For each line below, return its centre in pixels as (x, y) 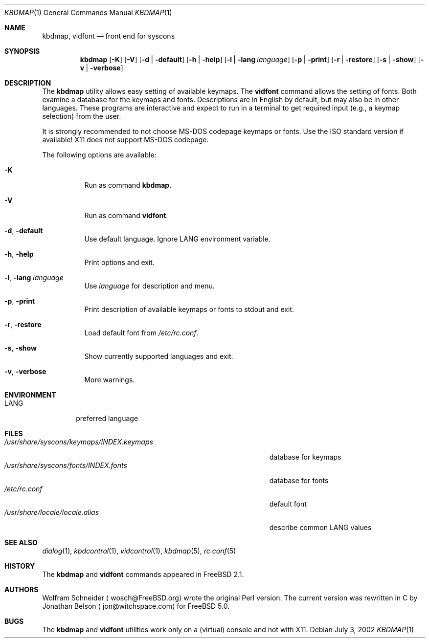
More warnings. (110, 380)
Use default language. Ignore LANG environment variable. (177, 239)
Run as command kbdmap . (128, 185)
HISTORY (20, 566)
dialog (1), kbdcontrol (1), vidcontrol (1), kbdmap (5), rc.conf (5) (139, 551)
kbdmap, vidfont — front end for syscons (109, 36)
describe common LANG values (320, 527)
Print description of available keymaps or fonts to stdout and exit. (189, 309)
